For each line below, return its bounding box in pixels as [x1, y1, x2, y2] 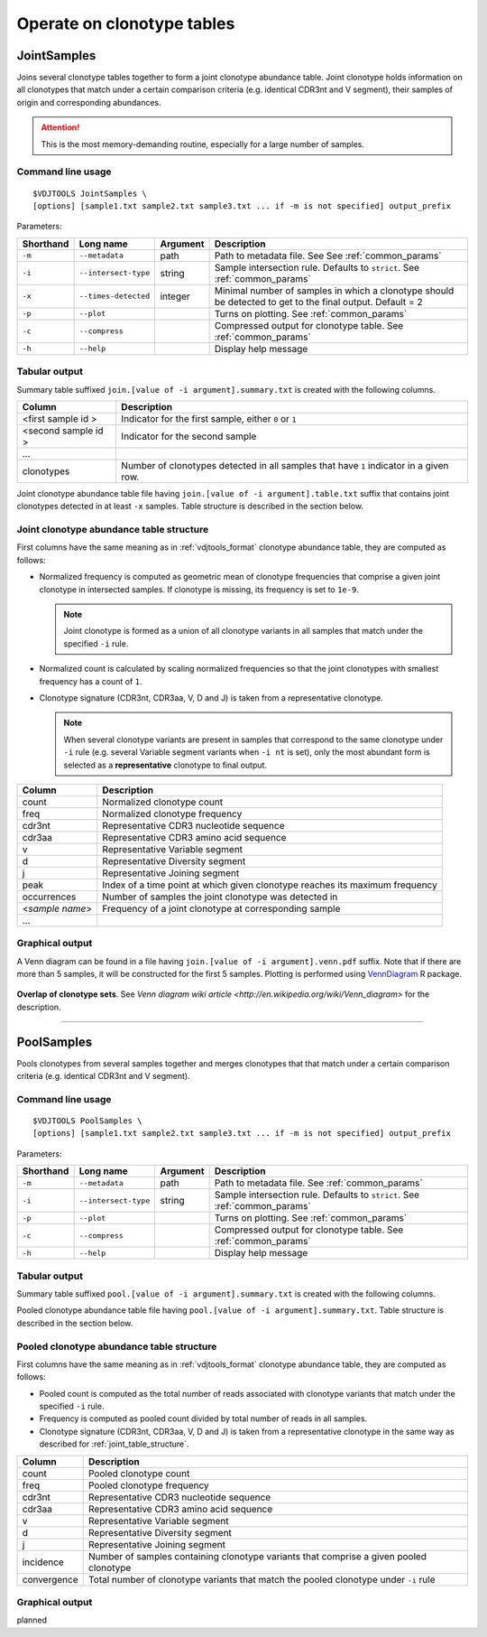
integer [160, 290, 191, 302]
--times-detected [78, 292, 151, 302]
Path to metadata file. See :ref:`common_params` [214, 1177, 423, 1189]
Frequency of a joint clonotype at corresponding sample [102, 902, 341, 915]
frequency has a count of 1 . [39, 675, 142, 686]
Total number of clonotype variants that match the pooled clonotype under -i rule [87, 1573, 436, 1586]
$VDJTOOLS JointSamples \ [32, 188, 148, 199]
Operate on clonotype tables [16, 14, 235, 33]
